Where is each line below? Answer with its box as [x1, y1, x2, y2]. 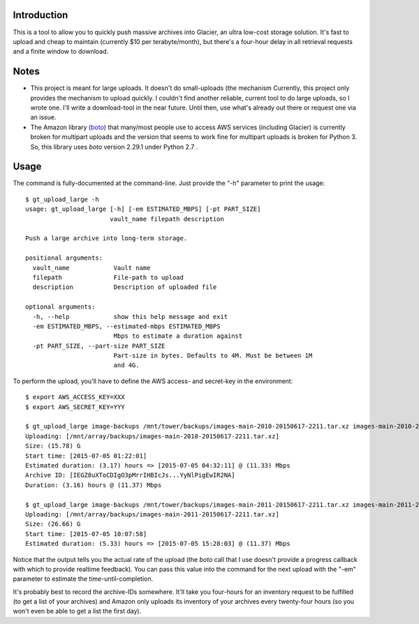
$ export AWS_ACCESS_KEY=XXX [25, 393, 125, 401]
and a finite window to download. [13, 47, 109, 56]
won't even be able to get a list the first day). [13, 607, 142, 616]
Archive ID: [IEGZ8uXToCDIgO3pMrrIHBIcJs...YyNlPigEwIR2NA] [25, 471, 235, 480]
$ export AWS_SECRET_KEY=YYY [25, 403, 125, 411]
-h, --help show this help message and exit [32, 313, 228, 320]
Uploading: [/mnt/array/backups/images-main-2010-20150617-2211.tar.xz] [25, 432, 279, 440]
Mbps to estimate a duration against [113, 332, 243, 340]
